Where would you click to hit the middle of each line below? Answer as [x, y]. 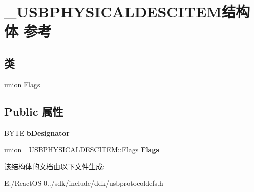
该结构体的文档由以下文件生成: [54, 166]
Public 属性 [34, 111]
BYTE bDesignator [37, 132]
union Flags [22, 84]
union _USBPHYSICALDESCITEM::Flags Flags [82, 149]
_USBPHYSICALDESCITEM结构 [127, 11]
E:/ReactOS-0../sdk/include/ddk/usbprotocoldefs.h [84, 183]
